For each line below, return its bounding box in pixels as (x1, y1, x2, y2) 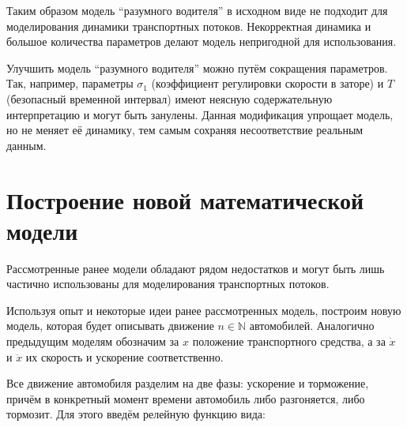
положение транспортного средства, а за (192, 333, 386, 350)
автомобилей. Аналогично (249, 317, 375, 334)
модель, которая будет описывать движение (6, 317, 214, 334)
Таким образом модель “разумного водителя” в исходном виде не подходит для (6, 2, 388, 18)
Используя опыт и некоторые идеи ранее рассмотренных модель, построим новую (6, 302, 401, 318)
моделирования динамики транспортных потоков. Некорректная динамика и (6, 17, 371, 34)
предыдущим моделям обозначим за (6, 333, 179, 350)
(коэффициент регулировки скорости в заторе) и (151, 75, 384, 92)
